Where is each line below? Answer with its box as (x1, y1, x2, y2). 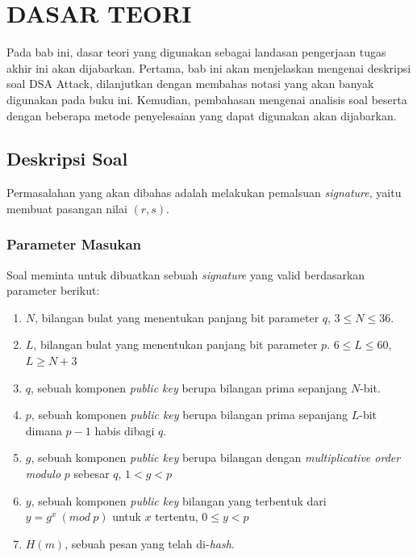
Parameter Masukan (6, 234, 142, 254)
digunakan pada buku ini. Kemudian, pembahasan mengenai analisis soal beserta (6, 90, 407, 107)
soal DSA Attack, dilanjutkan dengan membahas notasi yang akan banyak (6, 75, 374, 92)
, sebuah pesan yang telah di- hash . (65, 535, 235, 552)
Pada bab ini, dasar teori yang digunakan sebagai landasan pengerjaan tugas (6, 44, 386, 61)
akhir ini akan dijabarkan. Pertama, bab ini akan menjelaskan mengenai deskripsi (6, 59, 411, 76)
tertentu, (155, 508, 198, 525)
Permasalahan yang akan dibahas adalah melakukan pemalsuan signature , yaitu (6, 184, 402, 201)
